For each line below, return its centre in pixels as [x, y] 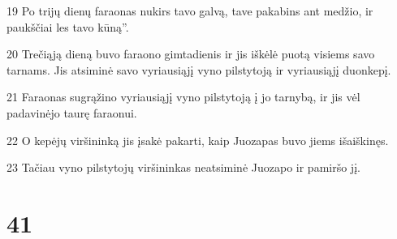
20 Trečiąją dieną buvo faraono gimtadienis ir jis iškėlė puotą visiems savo [191, 54]
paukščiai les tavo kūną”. [68, 26]
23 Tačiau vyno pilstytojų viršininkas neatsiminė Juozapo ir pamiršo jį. [183, 167]
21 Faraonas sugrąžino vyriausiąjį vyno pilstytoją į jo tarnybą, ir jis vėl [183, 97]
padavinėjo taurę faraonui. [72, 112]
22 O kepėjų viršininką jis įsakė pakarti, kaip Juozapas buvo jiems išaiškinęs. [198, 140]
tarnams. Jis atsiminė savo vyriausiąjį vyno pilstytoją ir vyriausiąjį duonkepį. [199, 69]
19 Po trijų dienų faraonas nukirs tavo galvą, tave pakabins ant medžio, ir [190, 11]
